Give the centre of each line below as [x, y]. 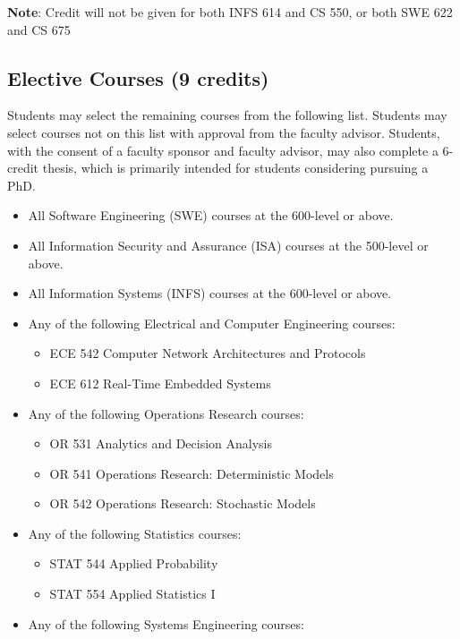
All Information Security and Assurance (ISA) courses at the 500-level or [228, 245]
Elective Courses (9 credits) [138, 77]
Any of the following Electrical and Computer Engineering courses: [212, 323]
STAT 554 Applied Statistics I [132, 594]
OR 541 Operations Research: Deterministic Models [192, 473]
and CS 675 [39, 29]
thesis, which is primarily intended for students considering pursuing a [235, 168]
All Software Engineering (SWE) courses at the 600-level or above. [211, 215]
